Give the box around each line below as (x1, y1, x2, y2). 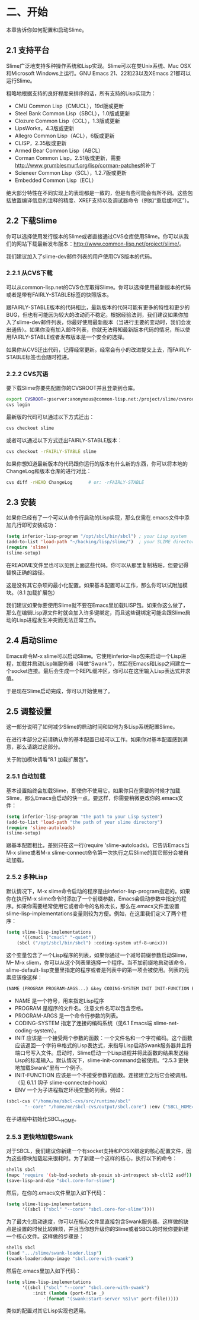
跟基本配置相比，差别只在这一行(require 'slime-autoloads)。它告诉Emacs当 (6, 842, 190, 849)
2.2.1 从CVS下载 (6, 269, 53, 277)
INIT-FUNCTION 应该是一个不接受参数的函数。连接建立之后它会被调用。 (14, 1072, 191, 1079)
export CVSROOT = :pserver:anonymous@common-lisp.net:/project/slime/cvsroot (6, 396, 197, 402)
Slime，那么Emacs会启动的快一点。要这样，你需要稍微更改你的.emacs (6, 794, 178, 801)
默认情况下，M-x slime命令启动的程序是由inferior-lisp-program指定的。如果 (6, 887, 191, 894)
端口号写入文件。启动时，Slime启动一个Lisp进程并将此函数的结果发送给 (14, 1050, 190, 1057)
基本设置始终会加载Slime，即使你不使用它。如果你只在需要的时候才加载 (6, 787, 181, 794)
